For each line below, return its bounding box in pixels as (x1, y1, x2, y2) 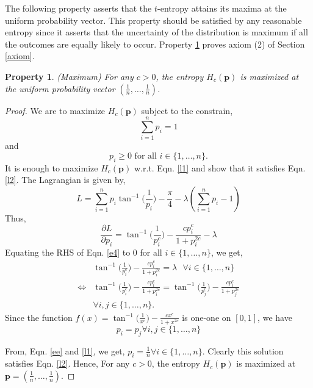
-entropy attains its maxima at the (157, 2, 287, 14)
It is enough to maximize (5, 161, 98, 174)
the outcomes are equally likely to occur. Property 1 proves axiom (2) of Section (5, 37, 305, 50)
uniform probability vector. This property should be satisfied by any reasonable (5, 13, 302, 26)
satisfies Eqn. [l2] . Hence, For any (5, 357, 130, 370)
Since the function (5, 311, 73, 323)
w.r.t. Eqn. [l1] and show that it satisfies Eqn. (134, 161, 306, 174)
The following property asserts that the (5, 2, 152, 14)
